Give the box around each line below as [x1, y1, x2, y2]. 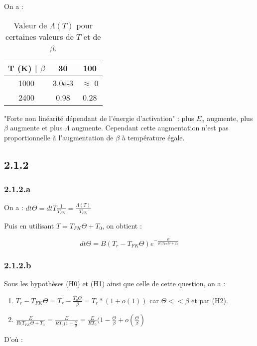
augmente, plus [207, 113, 253, 123]
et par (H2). [191, 295, 228, 305]
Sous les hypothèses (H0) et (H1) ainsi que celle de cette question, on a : [4, 278, 226, 289]
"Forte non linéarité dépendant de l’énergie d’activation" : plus [4, 113, 194, 123]
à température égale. [122, 132, 185, 142]
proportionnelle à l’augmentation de [4, 132, 114, 142]
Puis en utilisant [4, 220, 54, 231]
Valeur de [13, 19, 47, 31]
